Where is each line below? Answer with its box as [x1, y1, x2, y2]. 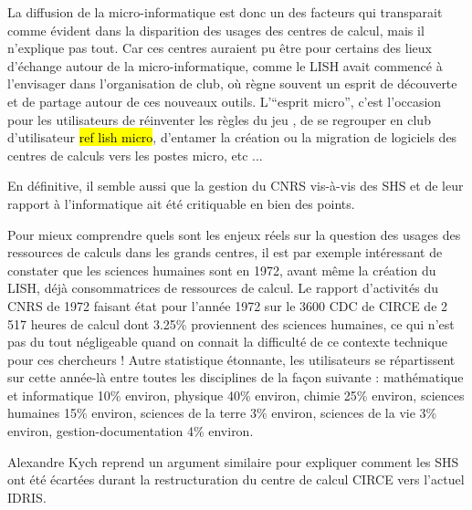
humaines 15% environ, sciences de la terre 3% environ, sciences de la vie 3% [7, 403, 437, 422]
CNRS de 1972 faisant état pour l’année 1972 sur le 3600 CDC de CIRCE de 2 [7, 296, 448, 315]
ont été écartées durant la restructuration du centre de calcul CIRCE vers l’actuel [7, 470, 465, 489]
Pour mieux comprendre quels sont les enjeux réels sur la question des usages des [7, 224, 461, 244]
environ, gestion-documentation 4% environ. [7, 422, 254, 441]
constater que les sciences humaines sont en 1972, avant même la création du [7, 260, 436, 279]
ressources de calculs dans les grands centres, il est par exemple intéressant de [7, 243, 443, 262]
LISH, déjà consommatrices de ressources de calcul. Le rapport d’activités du [7, 278, 438, 297]
